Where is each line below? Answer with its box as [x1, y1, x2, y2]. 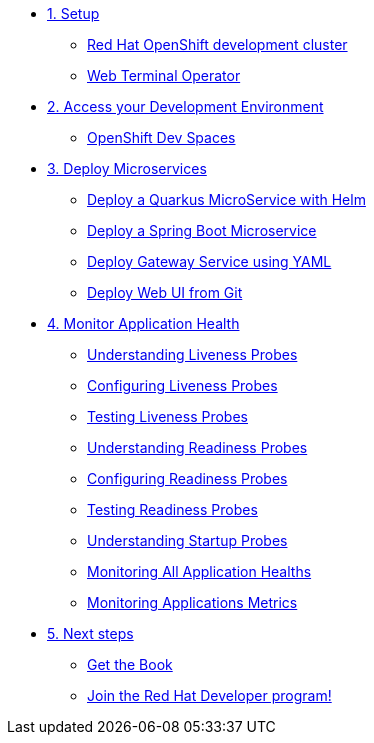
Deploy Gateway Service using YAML [87, 253, 332, 270]
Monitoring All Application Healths [87, 563, 312, 580]
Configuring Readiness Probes [87, 470, 288, 487]
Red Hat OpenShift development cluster [87, 36, 348, 53]
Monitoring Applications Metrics [87, 594, 298, 611]
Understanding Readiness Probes [87, 439, 308, 456]
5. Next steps [47, 625, 134, 642]
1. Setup [47, 5, 100, 22]
